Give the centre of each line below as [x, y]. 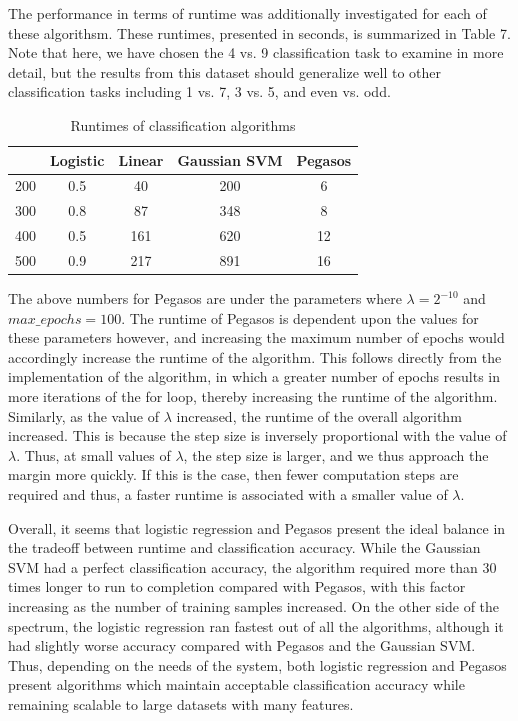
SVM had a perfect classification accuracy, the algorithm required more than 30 [252, 566]
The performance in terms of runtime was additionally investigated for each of [247, 13]
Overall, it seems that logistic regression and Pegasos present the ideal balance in [257, 527]
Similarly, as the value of [84, 415]
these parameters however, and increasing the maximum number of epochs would [256, 337]
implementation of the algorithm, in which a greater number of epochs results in [254, 376]
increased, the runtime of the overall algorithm [319, 415]
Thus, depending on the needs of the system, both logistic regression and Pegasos [257, 664]
